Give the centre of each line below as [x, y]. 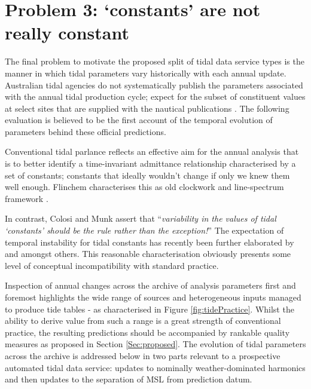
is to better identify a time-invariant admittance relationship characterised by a [150, 163]
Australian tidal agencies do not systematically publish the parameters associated [154, 85]
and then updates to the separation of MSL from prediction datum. [129, 379]
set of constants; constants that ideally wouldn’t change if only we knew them [147, 175]
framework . [27, 198]
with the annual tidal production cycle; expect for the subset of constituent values [155, 97]
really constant [67, 33]
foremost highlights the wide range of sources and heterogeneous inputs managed [153, 297]
